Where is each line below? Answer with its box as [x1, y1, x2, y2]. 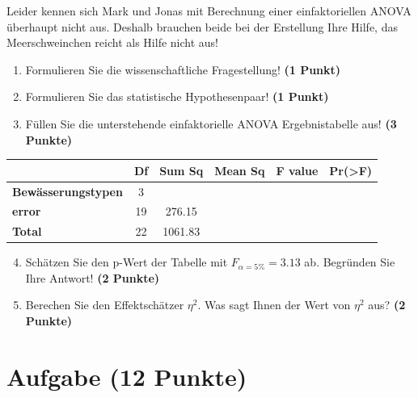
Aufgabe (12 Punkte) [6, 359, 247, 392]
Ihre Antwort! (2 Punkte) [25, 269, 160, 286]
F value [276, 161, 319, 178]
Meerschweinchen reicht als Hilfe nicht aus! [6, 34, 218, 51]
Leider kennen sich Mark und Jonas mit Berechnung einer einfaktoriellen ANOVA [6, 2, 412, 19]
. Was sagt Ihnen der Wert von [197, 296, 351, 313]
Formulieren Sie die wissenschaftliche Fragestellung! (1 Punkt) [25, 61, 341, 78]
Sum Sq [159, 161, 204, 178]
